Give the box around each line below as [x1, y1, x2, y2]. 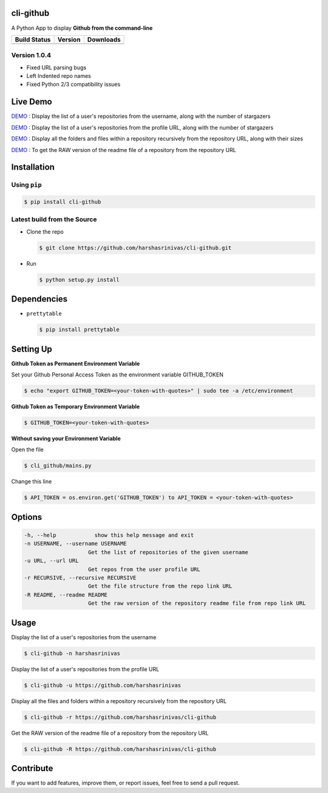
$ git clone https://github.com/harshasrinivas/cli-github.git [39, 244, 232, 251]
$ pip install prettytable [39, 326, 120, 333]
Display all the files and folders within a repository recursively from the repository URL [11, 697, 227, 705]
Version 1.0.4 [11, 51, 52, 60]
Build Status [15, 35, 51, 44]
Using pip [11, 181, 42, 189]
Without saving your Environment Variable [11, 435, 121, 442]
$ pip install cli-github [24, 198, 101, 206]
